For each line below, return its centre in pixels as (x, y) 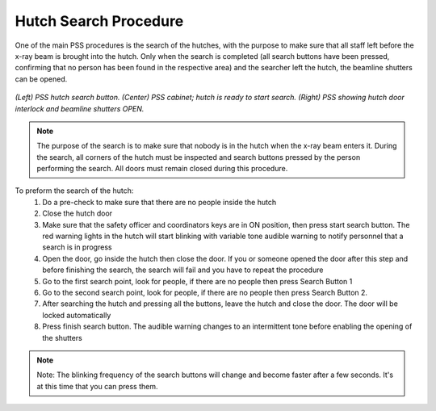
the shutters (62, 338)
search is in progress (77, 247)
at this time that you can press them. (97, 386)
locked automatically (77, 315)
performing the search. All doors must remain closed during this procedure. (162, 169)
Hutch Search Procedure (99, 21)
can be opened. (41, 79)
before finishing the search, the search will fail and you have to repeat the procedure (183, 270)
